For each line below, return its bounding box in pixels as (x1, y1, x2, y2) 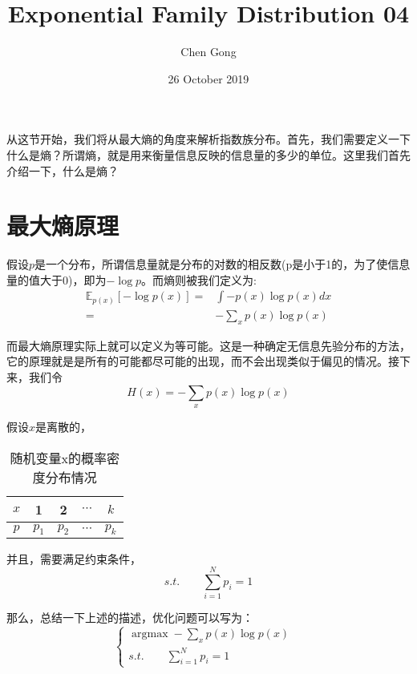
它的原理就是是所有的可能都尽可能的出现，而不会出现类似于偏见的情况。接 (6, 353, 399, 369)
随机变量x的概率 (10, 448, 107, 467)
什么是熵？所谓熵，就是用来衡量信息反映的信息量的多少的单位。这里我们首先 (6, 146, 411, 163)
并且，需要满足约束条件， (6, 550, 141, 567)
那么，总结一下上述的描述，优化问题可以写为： (6, 609, 253, 626)
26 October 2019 (168, 70, 249, 87)
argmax (132, 628, 168, 640)
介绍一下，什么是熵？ (6, 162, 119, 179)
